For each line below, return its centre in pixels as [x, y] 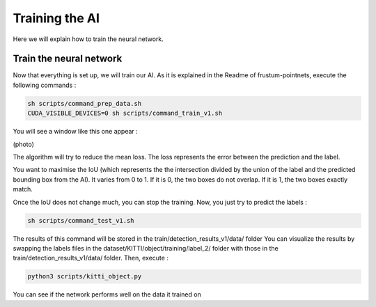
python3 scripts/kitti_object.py [85, 276]
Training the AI [56, 18]
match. [23, 189]
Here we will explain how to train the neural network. [88, 39]
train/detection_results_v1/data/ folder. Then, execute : [91, 258]
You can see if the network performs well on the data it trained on [107, 294]
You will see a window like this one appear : [76, 132]
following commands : [45, 85]
